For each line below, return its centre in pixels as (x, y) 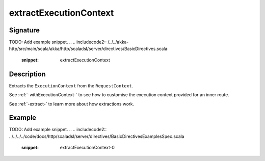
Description (27, 74)
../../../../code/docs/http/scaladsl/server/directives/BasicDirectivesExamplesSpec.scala (97, 136)
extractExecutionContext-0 (87, 148)
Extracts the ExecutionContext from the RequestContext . (71, 85)
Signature (25, 30)
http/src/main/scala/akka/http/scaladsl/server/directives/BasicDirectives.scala (88, 49)
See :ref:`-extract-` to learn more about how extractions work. (72, 104)
